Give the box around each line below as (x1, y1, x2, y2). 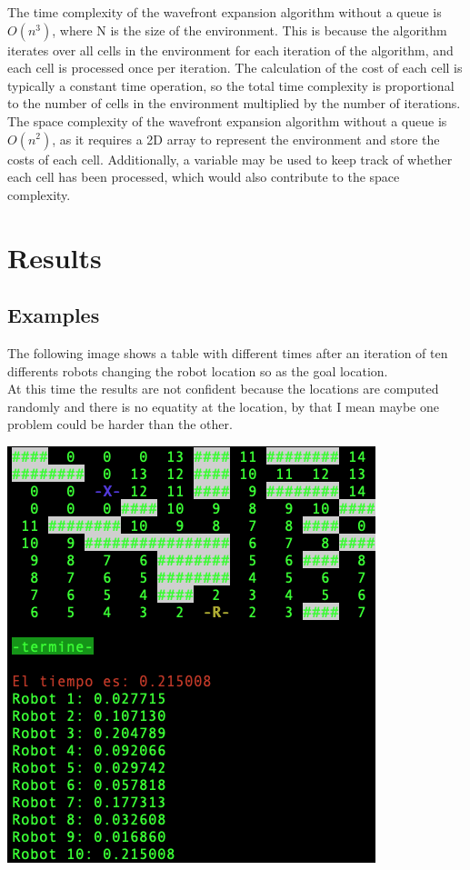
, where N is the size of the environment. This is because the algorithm (52, 20, 447, 39)
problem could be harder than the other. (7, 415, 233, 434)
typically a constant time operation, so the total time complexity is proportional (7, 75, 455, 95)
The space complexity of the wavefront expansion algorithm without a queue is (7, 111, 447, 130)
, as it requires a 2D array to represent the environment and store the (52, 129, 440, 148)
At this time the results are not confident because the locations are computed (7, 379, 439, 398)
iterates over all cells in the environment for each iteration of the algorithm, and (7, 40, 454, 59)
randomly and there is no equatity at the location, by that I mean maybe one (7, 396, 439, 415)
